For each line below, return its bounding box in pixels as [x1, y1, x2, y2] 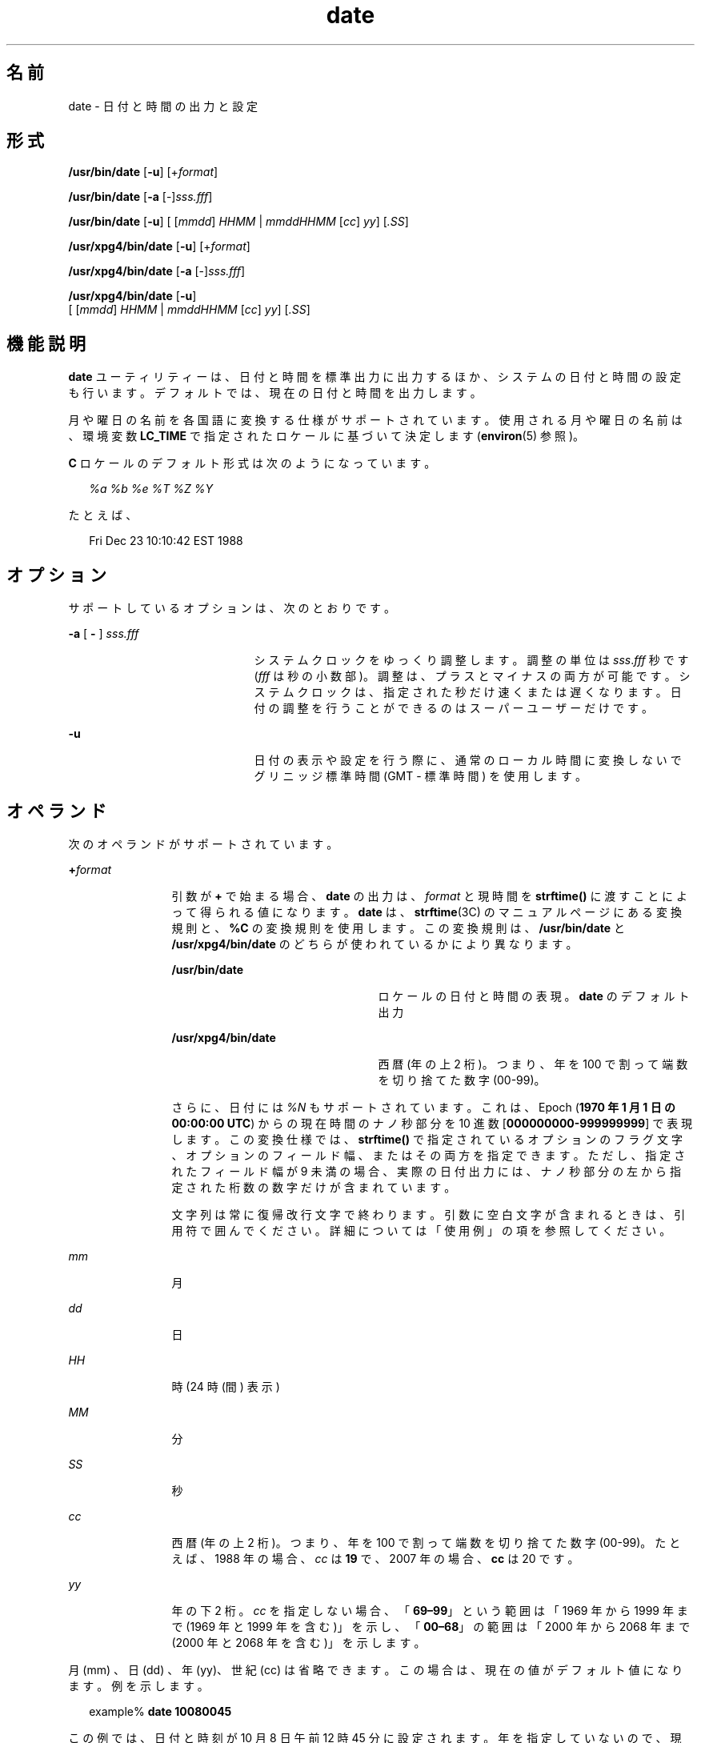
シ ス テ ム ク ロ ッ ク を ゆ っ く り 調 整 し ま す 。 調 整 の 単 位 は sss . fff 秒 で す [254, 653, 689, 667]
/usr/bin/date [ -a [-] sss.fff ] [68, 190, 213, 204]
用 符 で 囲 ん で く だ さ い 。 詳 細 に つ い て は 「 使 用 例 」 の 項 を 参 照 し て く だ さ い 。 [171, 1223, 671, 1237]
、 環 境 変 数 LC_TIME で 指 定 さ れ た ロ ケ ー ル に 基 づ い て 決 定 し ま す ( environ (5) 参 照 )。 [68, 429, 585, 443]
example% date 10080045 [89, 1704, 232, 1718]
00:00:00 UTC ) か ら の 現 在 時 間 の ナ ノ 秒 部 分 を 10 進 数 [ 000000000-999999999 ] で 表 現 [171, 1116, 693, 1130]
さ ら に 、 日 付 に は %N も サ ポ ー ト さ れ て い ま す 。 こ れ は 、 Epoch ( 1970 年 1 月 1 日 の [171, 1100, 676, 1114]
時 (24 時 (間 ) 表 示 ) [171, 1379, 280, 1393]
